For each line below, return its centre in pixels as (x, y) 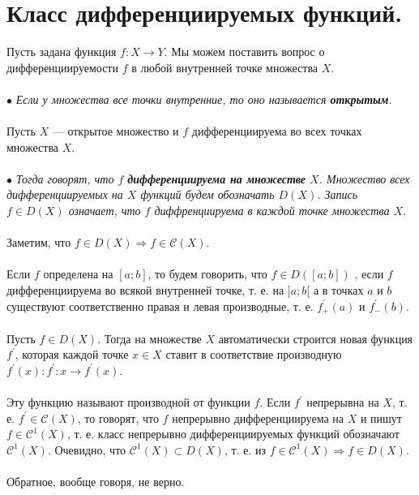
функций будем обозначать (207, 194)
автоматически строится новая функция (316, 338)
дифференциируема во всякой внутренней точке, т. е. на (145, 290)
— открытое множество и (115, 131)
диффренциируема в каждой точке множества (272, 211)
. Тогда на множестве (150, 338)
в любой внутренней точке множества (225, 67)
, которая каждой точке (72, 354)
